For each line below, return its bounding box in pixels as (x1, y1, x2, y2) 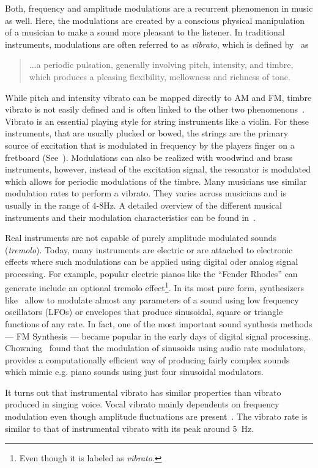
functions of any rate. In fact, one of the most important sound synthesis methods (5, 317, 312, 330)
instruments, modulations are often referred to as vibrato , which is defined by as (5, 37, 309, 50)
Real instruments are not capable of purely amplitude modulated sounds (5, 231, 276, 244)
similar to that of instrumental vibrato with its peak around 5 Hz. (5, 422, 254, 434)
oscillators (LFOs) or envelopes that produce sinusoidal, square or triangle (5, 305, 283, 318)
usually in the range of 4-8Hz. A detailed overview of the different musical (5, 198, 282, 211)
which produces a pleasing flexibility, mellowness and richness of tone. (29, 70, 290, 83)
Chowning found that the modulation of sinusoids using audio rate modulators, (5, 341, 306, 354)
